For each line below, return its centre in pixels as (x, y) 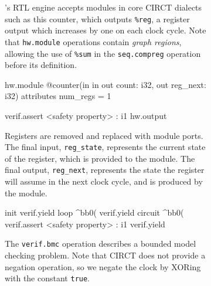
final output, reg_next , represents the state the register (105, 170)
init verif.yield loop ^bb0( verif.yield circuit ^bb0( (94, 212)
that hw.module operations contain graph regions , (93, 41)
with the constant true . (47, 278)
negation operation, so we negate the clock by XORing (103, 266)
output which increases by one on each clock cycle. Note (105, 30)
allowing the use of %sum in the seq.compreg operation (103, 53)
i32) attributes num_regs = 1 (58, 96)
